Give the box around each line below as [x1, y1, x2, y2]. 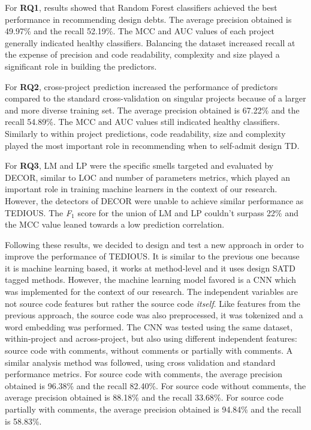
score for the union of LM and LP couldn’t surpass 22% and [77, 206, 298, 219]
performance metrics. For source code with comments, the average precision [5, 368, 283, 380]
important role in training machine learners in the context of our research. [5, 183, 277, 195]
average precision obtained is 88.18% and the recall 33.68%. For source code [5, 391, 283, 404]
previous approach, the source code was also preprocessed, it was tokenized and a [5, 309, 303, 321]
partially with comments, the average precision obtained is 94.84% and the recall [5, 403, 301, 415]
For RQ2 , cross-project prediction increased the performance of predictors [5, 80, 278, 92]
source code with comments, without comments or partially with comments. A [5, 344, 293, 357]
